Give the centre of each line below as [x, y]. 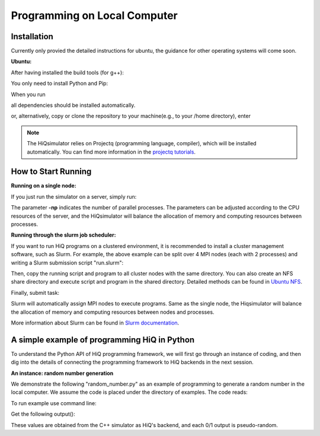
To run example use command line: [54, 403]
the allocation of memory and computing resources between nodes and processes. [113, 312]
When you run [28, 94]
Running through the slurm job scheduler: [63, 235]
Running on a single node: [44, 186]
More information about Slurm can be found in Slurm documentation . [95, 323]
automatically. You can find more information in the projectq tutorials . [111, 152]
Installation [32, 36]
